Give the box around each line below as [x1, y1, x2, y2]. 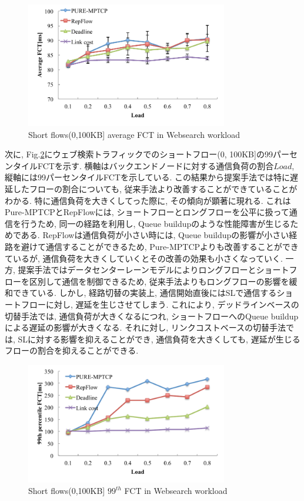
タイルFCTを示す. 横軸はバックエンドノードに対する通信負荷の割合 [12, 159, 274, 172]
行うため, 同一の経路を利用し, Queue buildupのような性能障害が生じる [21, 217, 290, 229]
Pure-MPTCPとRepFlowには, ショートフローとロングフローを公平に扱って [5, 206, 289, 218]
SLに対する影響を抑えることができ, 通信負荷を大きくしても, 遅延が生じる [18, 332, 300, 345]
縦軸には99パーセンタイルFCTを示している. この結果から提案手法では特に [5, 171, 290, 183]
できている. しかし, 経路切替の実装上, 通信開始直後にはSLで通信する [12, 286, 277, 299]
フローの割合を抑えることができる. [5, 344, 139, 357]
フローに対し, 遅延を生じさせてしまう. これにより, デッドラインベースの [21, 298, 299, 310]
